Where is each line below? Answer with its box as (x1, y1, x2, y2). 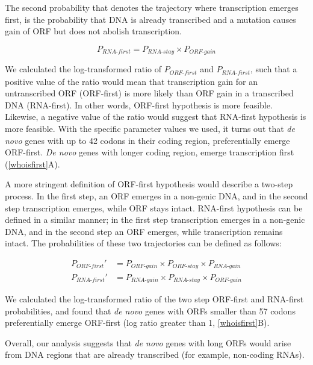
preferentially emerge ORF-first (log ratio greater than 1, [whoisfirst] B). (5, 316, 270, 329)
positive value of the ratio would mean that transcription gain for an (5, 75, 258, 87)
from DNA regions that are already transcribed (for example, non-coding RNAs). (5, 348, 305, 361)
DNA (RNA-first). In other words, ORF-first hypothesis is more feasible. (5, 98, 273, 111)
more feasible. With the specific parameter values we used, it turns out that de (5, 122, 295, 135)
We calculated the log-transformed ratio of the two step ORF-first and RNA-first (5, 292, 304, 305)
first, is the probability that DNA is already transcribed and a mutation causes (5, 13, 296, 25)
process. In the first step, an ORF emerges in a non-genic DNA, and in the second (5, 190, 308, 202)
